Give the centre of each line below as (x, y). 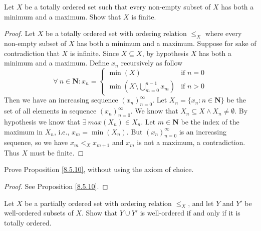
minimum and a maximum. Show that (63, 16)
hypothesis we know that (42, 121)
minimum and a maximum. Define (57, 63)
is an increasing (203, 131)
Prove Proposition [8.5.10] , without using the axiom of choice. (99, 169)
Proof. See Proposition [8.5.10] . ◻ (56, 186)
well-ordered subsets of (39, 213)
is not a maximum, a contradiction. (191, 142)
